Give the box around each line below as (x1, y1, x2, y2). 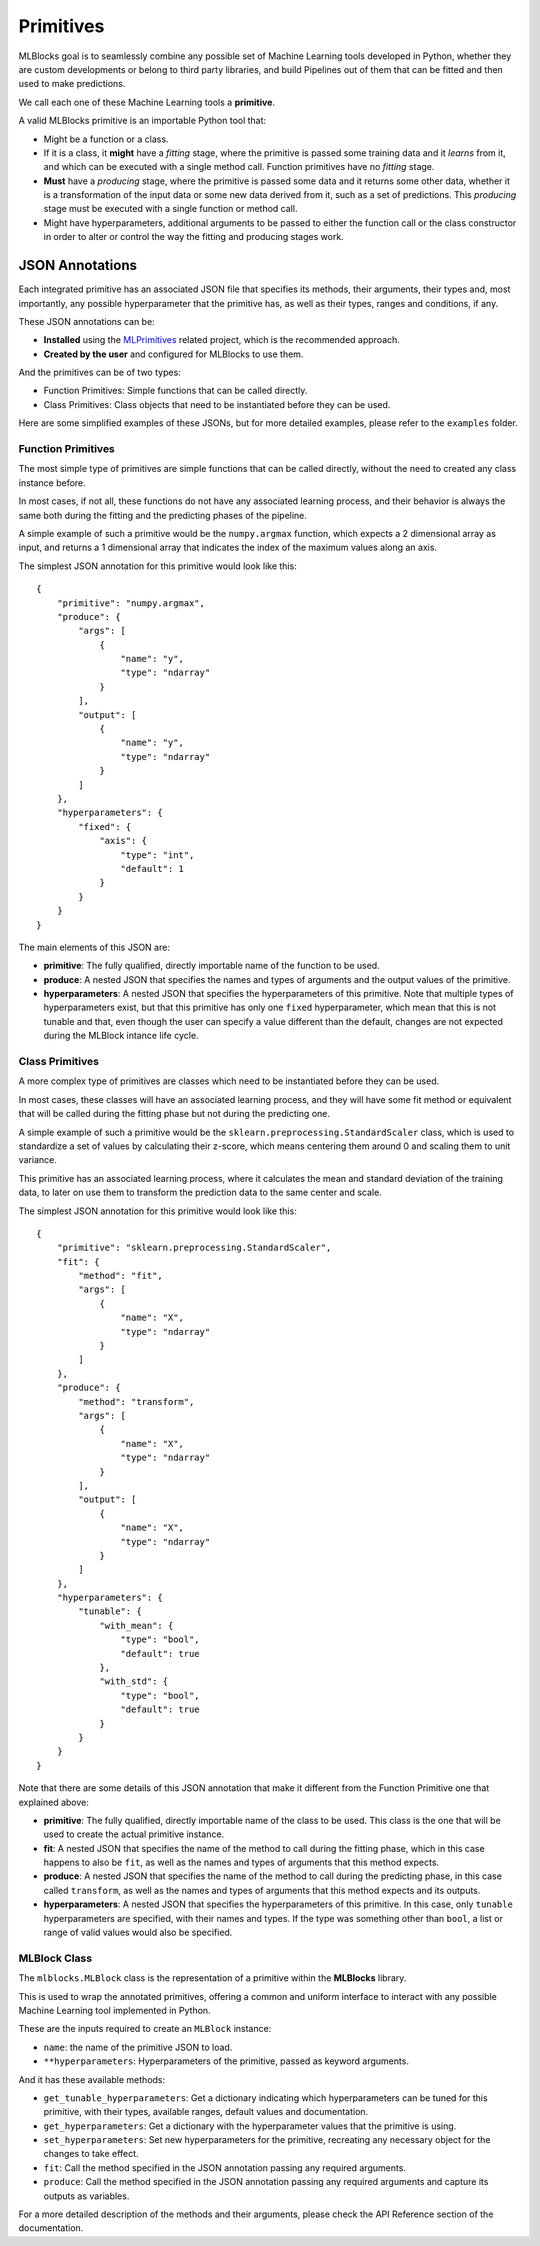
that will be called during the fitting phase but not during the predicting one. (18, 1108, 330, 1120)
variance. (18, 1154, 57, 1166)
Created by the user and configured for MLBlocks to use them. (43, 348, 304, 360)
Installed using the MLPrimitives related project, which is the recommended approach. (43, 334, 400, 346)
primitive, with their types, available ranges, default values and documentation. (43, 2106, 369, 2118)
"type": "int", (120, 849, 195, 860)
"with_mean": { (99, 1620, 174, 1631)
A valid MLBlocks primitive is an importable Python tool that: (18, 115, 267, 127)
